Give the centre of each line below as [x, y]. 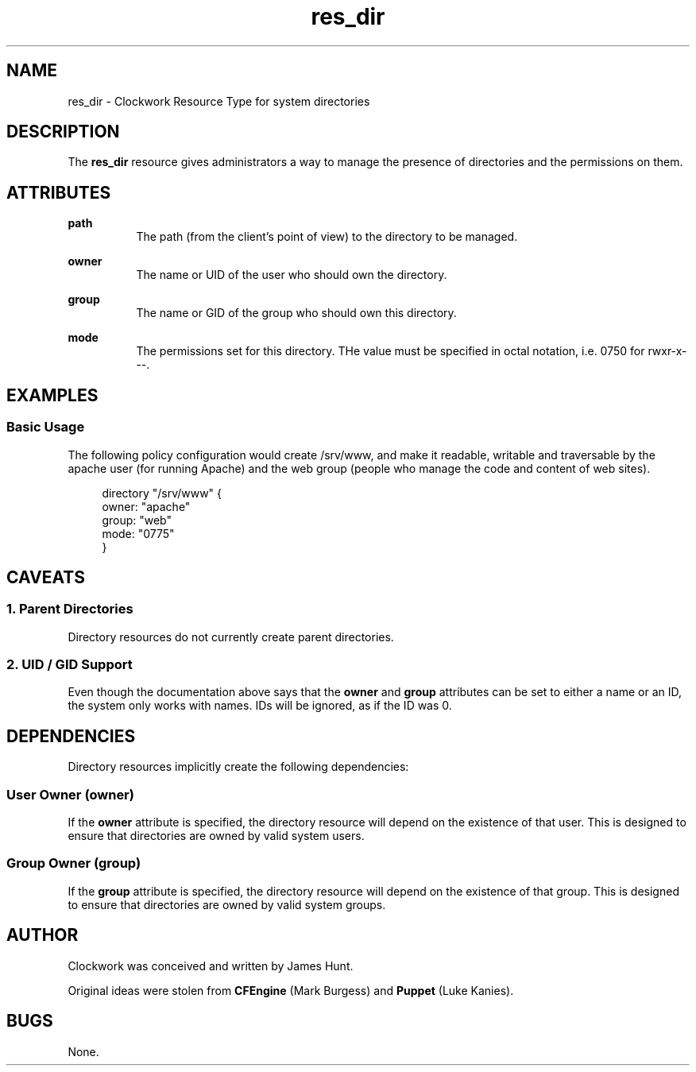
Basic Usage [46, 427]
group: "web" [137, 520]
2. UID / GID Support [70, 665]
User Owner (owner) [70, 794]
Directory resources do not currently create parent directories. [231, 637]
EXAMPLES [52, 395]
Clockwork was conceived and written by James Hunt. [211, 966]
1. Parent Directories [70, 609]
